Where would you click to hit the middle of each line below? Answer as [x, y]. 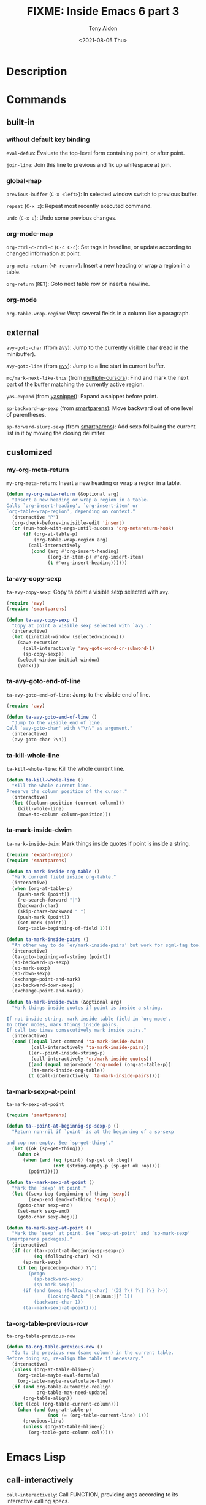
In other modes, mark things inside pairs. [63, 1024]
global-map [24, 180]
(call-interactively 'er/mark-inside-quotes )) [91, 1059]
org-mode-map [30, 234]
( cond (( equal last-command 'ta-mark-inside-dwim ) [78, 1042]
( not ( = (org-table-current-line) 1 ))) [98, 1415]
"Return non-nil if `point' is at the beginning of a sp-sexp [93, 1132]
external [23, 333]
